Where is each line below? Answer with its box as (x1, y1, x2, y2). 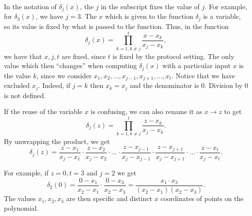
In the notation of (4, 1, 57, 11)
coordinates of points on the (160, 193, 244, 203)
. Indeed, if (38, 80, 70, 90)
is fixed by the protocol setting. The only (112, 51, 235, 61)
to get (224, 106, 242, 116)
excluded (4, 80, 30, 90)
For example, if (4, 168, 49, 178)
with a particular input (162, 60, 231, 71)
